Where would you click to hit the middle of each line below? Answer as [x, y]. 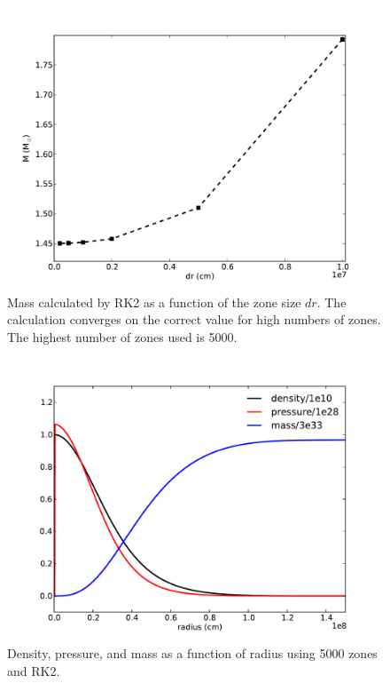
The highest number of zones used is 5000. [122, 336]
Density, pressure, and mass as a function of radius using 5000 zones [192, 652]
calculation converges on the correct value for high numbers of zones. [194, 319]
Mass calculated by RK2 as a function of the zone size [154, 302]
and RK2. [34, 670]
